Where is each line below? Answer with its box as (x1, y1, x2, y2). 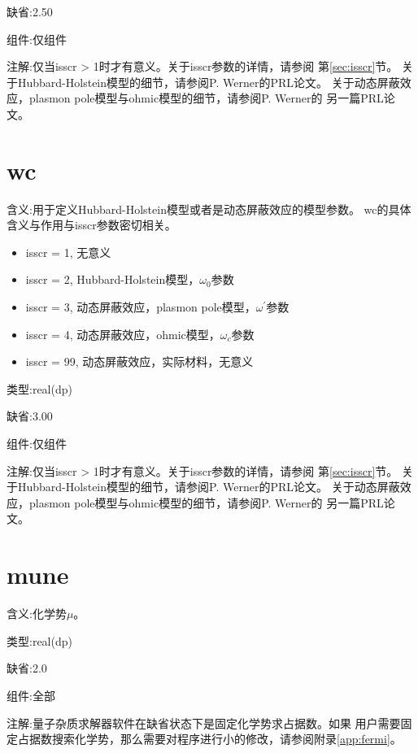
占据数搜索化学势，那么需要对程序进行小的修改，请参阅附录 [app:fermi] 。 (17, 730, 402, 747)
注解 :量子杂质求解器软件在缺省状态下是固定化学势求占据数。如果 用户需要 (7, 714, 401, 731)
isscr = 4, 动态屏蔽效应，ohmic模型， (25, 325, 220, 342)
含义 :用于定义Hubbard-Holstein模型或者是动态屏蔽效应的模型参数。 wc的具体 (7, 200, 411, 217)
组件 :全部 (7, 686, 55, 703)
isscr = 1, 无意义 (25, 243, 111, 260)
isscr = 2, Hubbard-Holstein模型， (25, 271, 200, 288)
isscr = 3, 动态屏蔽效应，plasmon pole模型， (25, 298, 256, 316)
